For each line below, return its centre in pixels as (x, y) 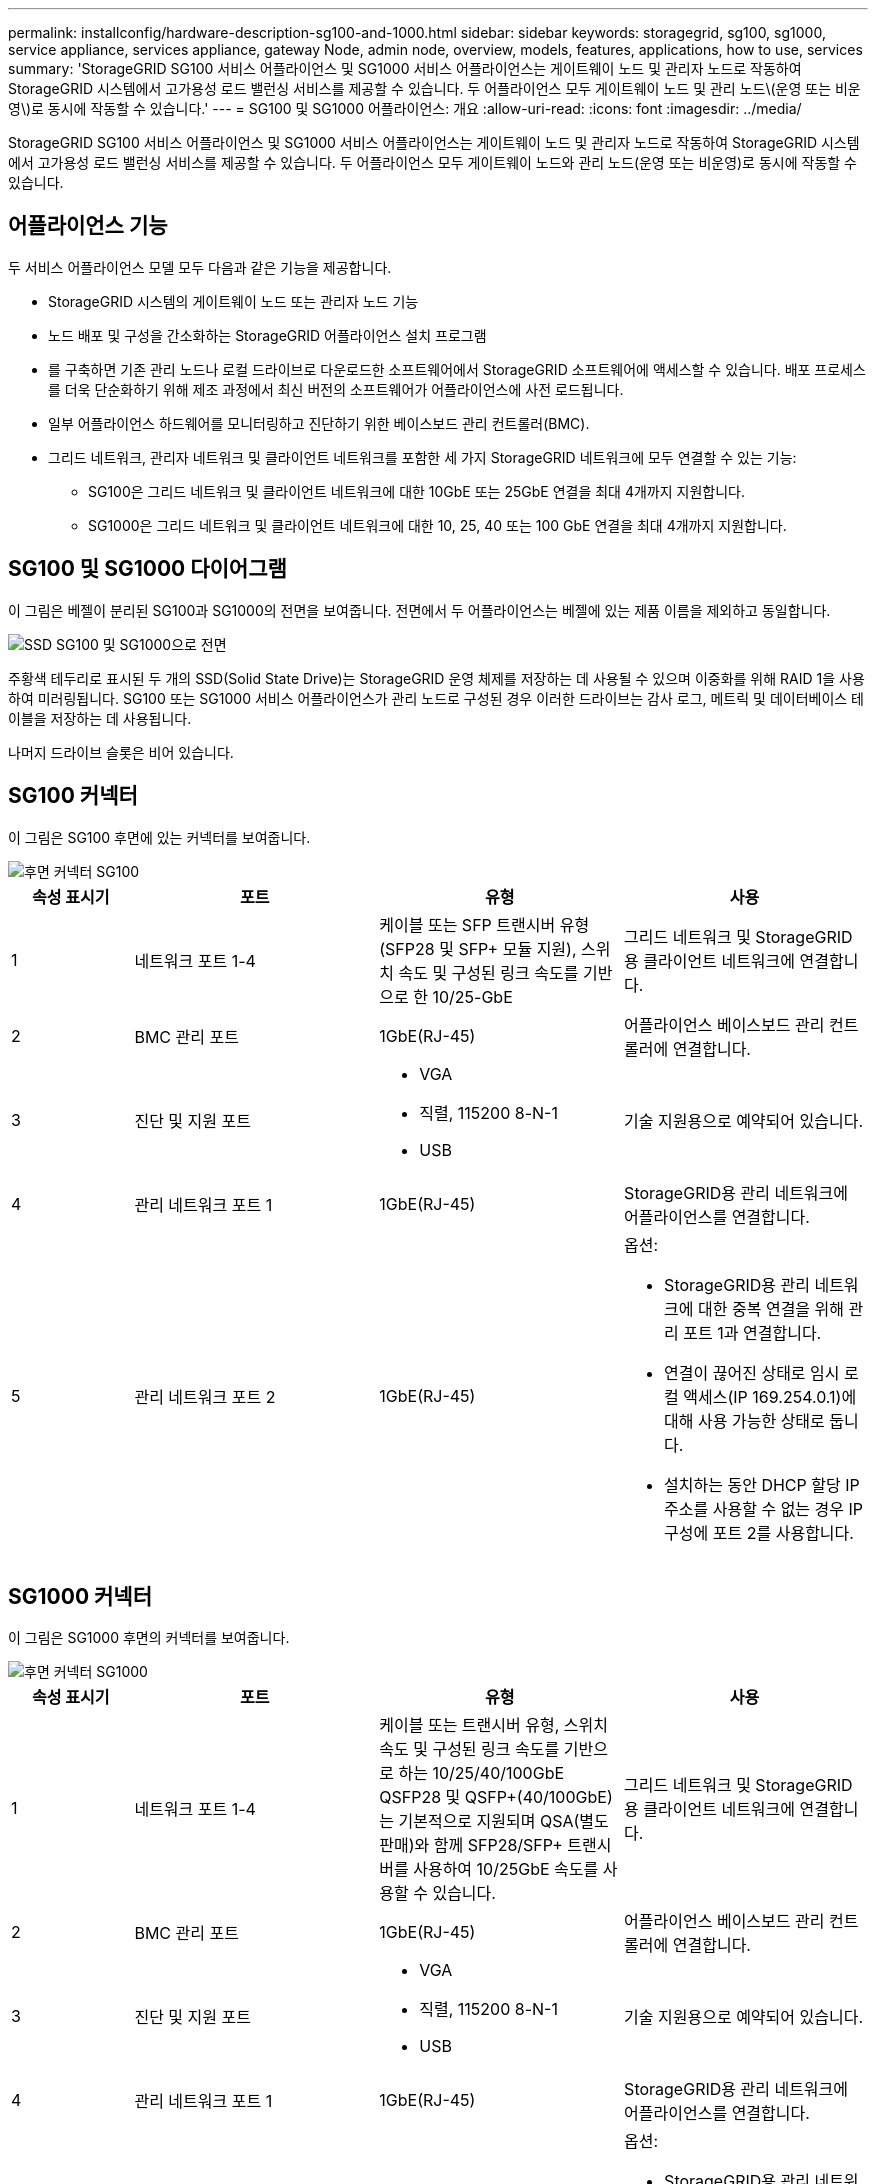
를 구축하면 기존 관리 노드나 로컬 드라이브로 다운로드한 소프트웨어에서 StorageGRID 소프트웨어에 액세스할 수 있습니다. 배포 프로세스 (457, 369)
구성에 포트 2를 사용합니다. (759, 1532)
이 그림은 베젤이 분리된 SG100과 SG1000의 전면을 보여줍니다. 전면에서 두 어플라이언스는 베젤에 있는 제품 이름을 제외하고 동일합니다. (419, 610)
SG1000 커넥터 (80, 1596)
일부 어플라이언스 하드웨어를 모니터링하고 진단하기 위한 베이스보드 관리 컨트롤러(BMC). (319, 423)
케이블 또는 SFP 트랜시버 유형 (484, 924)
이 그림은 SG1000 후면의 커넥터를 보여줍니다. (149, 1638)
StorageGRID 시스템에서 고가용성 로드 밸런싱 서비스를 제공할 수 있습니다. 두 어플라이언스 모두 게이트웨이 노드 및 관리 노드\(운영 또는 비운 (434, 88)
